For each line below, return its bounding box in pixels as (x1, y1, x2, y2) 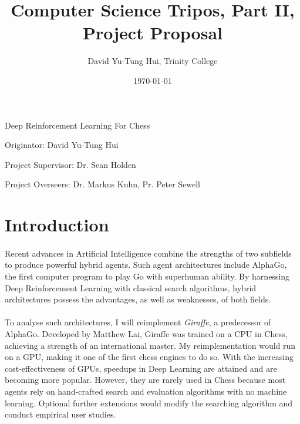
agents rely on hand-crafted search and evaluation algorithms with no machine (5, 385, 287, 397)
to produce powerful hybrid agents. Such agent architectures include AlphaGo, (5, 258, 287, 271)
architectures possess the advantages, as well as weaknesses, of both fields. (5, 293, 271, 305)
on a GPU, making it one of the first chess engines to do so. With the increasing (5, 351, 294, 363)
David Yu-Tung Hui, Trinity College (87, 55, 218, 67)
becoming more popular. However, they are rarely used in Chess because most (5, 373, 286, 386)
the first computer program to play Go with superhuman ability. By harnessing (5, 270, 290, 282)
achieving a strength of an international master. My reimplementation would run (5, 339, 296, 351)
